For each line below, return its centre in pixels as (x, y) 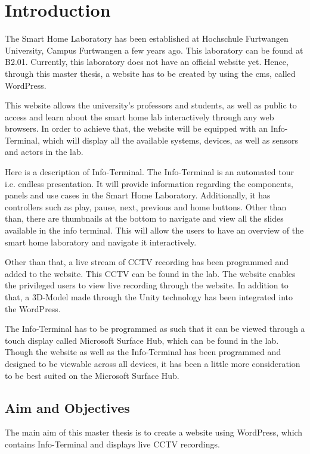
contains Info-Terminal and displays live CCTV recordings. (112, 444)
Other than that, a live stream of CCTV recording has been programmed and (147, 262)
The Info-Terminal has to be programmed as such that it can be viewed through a (155, 329)
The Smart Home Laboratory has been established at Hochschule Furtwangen (147, 38)
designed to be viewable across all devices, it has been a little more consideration (153, 363)
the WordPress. (33, 308)
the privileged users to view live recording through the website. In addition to (147, 285)
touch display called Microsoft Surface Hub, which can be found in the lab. (142, 340)
